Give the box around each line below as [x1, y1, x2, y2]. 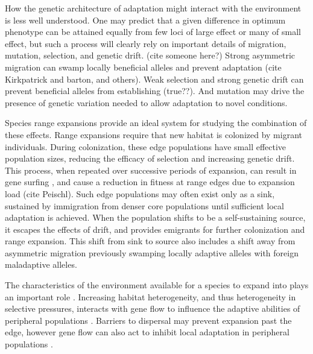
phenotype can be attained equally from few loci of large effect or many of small [5, 25, 301, 38]
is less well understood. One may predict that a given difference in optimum [5, 13, 286, 26]
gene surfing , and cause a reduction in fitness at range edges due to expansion [5, 175, 295, 188]
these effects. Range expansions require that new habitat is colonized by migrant [5, 128, 302, 141]
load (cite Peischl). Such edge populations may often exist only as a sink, [5, 187, 275, 200]
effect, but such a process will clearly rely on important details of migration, [5, 37, 286, 49]
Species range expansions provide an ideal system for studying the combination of [5, 116, 307, 129]
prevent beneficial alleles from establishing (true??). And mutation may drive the [5, 84, 305, 97]
